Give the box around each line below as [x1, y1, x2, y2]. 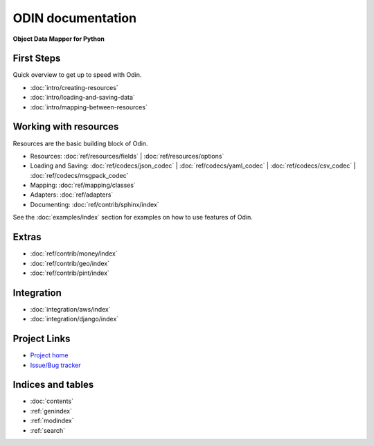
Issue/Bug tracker [30, 361, 81, 369]
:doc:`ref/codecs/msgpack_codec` [30, 171, 129, 179]
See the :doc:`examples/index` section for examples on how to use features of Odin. [12, 213, 253, 222]
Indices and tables [12, 379, 94, 391]
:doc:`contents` [30, 397, 74, 405]
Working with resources [12, 121, 119, 133]
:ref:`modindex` [30, 416, 74, 425]
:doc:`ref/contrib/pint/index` [30, 269, 110, 277]
